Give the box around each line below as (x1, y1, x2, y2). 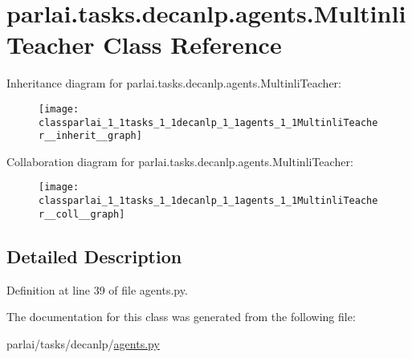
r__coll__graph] (39, 208, 125, 220)
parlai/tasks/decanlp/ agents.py (6, 335, 160, 352)
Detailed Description (6, 243, 182, 268)
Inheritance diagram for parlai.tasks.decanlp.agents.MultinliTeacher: (6, 75, 341, 92)
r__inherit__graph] (39, 130, 142, 142)
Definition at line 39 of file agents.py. (6, 281, 188, 298)
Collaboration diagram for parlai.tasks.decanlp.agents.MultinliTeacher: (6, 153, 353, 169)
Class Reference (103, 28, 282, 61)
